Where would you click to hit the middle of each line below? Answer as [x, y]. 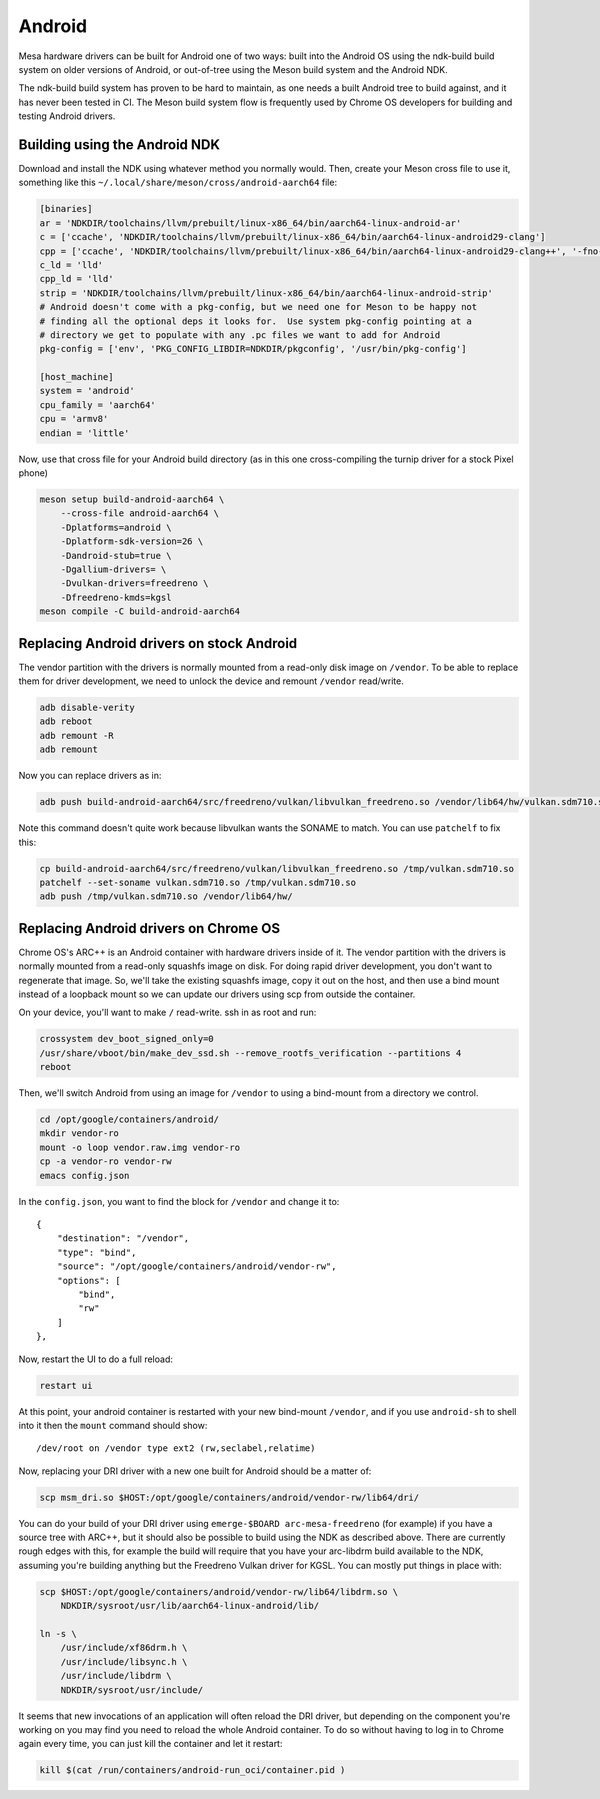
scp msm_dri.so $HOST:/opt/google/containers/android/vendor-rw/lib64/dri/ [229, 1497]
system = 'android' [87, 391]
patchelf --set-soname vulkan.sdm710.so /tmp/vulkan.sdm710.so [198, 882]
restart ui [66, 1385]
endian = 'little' [84, 433]
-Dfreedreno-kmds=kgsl [116, 597]
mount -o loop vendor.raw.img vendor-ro [139, 1147]
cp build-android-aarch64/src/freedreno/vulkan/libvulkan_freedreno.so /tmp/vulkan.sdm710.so [277, 868]
